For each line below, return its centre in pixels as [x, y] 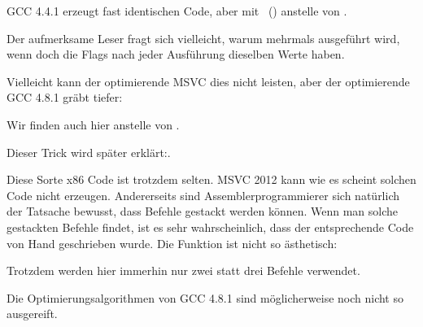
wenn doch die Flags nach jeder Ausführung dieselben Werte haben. [176, 54]
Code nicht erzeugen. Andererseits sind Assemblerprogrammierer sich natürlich [203, 195]
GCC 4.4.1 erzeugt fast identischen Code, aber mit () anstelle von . [177, 11]
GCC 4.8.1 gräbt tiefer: [65, 97]
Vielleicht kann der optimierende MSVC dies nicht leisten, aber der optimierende [208, 81]
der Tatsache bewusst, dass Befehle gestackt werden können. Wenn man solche [203, 211]
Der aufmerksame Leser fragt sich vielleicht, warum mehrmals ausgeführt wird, [203, 38]
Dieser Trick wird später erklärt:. [89, 152]
